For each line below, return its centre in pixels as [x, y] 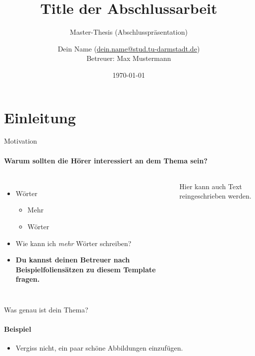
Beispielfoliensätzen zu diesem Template [86, 269]
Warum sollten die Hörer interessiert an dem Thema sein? [106, 160]
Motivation [21, 141]
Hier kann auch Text [211, 186]
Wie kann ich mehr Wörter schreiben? [74, 243]
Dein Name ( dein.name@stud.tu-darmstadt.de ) [129, 48]
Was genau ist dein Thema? [46, 309]
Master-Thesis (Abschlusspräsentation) [129, 32]
